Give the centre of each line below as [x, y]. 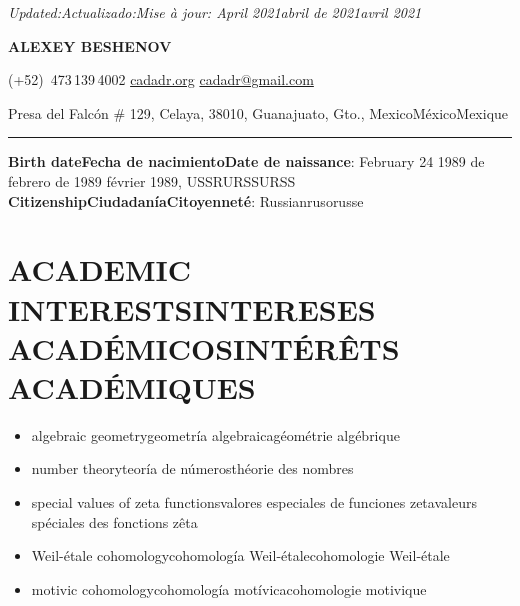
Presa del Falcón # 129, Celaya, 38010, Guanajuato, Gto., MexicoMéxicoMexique [258, 112]
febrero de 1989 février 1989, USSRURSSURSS [152, 180]
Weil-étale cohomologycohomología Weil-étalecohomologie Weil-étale [240, 555]
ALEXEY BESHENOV [90, 45]
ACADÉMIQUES [132, 386]
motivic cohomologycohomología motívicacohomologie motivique [229, 588]
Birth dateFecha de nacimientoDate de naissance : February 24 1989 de [246, 161]
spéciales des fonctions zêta [114, 521]
